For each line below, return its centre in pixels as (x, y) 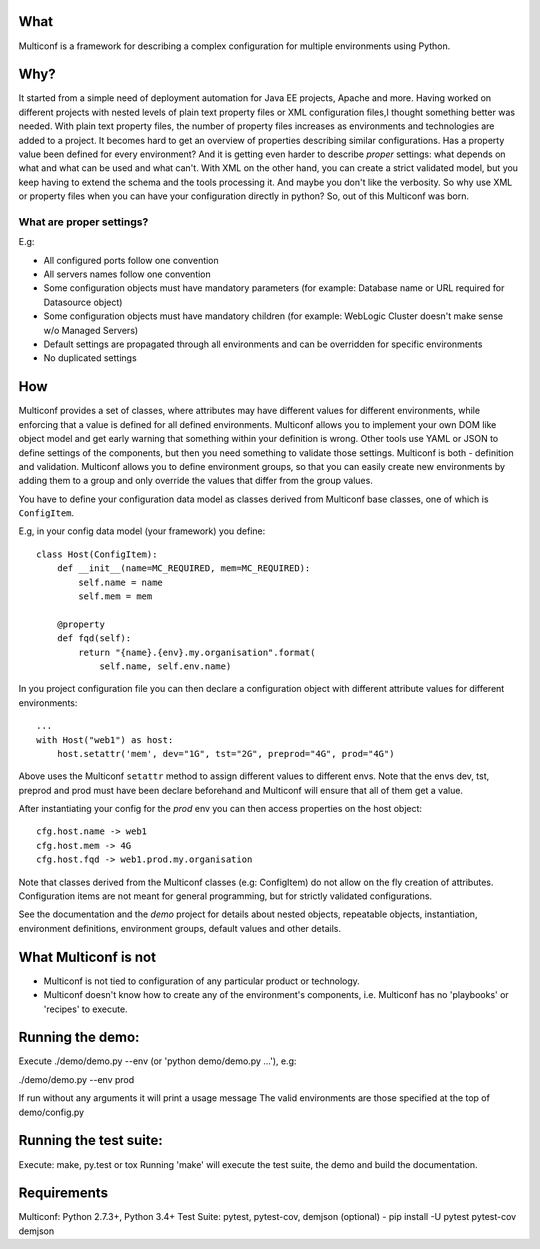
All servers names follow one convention (127, 274)
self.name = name (121, 582)
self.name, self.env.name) (165, 666)
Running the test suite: (91, 1140)
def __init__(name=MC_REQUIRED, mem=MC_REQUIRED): (183, 568)
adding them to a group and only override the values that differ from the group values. (196, 481)
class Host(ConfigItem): (97, 554)
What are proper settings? (83, 222)
